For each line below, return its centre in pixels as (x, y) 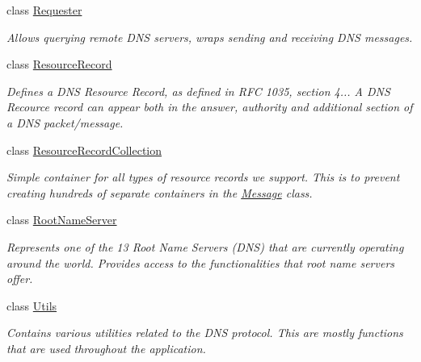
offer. (20, 279)
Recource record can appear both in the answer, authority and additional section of (210, 107)
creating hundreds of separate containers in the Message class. (160, 192)
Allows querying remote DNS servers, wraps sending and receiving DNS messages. (210, 37)
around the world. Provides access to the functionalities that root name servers (201, 262)
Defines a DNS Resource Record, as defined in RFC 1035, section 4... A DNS (198, 91)
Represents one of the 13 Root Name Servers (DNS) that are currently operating (205, 246)
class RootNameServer (62, 220)
